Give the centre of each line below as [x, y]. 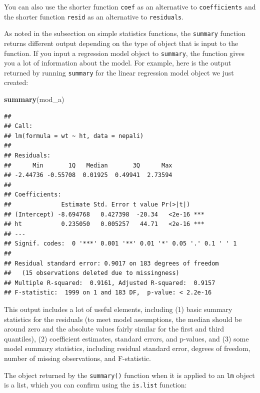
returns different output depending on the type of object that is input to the [121, 43]
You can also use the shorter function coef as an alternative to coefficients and [130, 6]
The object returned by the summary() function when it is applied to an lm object [129, 375]
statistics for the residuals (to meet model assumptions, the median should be [123, 319]
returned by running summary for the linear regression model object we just [119, 72]
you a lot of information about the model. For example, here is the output [118, 63]
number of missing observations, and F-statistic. [77, 358]
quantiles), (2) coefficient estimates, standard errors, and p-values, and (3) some [126, 338]
